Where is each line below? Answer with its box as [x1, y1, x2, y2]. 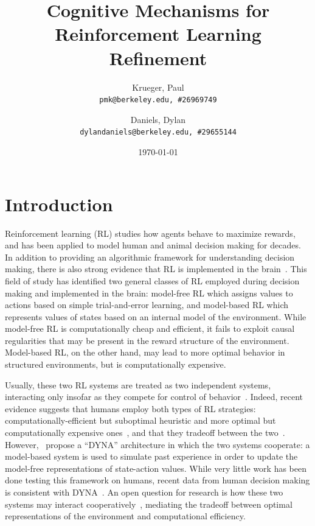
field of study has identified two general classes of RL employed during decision [5, 274, 300, 287]
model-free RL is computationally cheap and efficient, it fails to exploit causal [5, 322, 295, 335]
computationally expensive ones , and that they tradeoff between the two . [5, 426, 285, 439]
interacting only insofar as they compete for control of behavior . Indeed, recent [5, 390, 303, 403]
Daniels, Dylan [130, 113, 186, 125]
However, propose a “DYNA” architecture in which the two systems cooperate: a [5, 438, 310, 451]
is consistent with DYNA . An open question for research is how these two [5, 486, 283, 498]
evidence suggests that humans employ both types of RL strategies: [5, 402, 256, 415]
